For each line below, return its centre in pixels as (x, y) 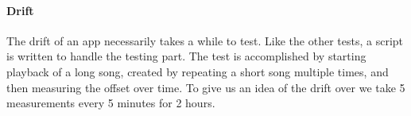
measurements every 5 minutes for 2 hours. (111, 103)
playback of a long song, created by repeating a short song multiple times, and (198, 71)
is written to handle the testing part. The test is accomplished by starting (186, 56)
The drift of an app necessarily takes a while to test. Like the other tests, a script (205, 40)
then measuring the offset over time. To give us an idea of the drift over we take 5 (206, 87)
